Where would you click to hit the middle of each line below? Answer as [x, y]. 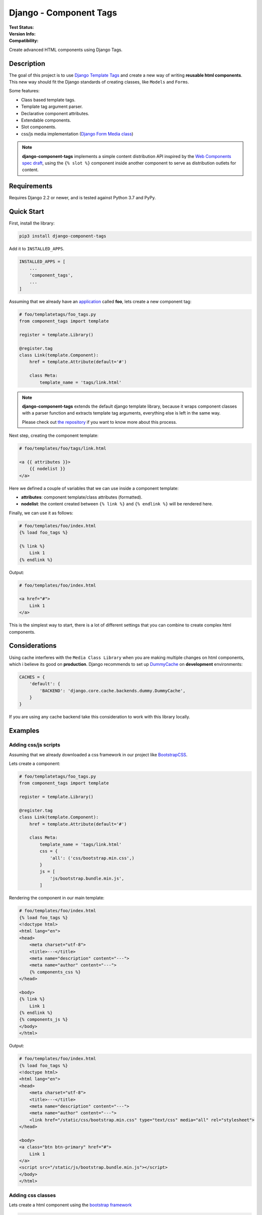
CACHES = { [32, 677]
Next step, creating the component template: [54, 435]
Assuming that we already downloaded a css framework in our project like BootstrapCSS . [98, 755]
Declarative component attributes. [55, 113]
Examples [24, 731]
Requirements [31, 186]
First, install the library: [32, 223]
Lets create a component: [35, 764]
